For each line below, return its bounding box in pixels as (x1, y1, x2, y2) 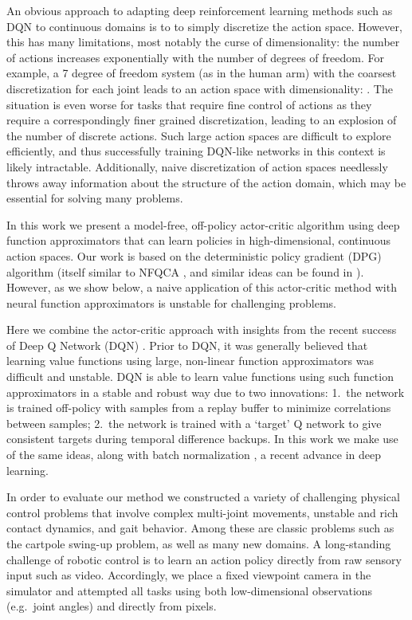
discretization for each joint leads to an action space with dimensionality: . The (6, 80, 393, 96)
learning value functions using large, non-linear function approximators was (6, 352, 375, 369)
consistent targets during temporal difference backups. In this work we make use (6, 430, 398, 447)
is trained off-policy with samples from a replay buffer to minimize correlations (6, 399, 391, 416)
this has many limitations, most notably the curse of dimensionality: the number (6, 33, 400, 50)
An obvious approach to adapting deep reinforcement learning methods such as (6, 2, 393, 18)
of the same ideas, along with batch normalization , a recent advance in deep (6, 446, 381, 463)
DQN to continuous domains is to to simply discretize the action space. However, (6, 18, 402, 34)
